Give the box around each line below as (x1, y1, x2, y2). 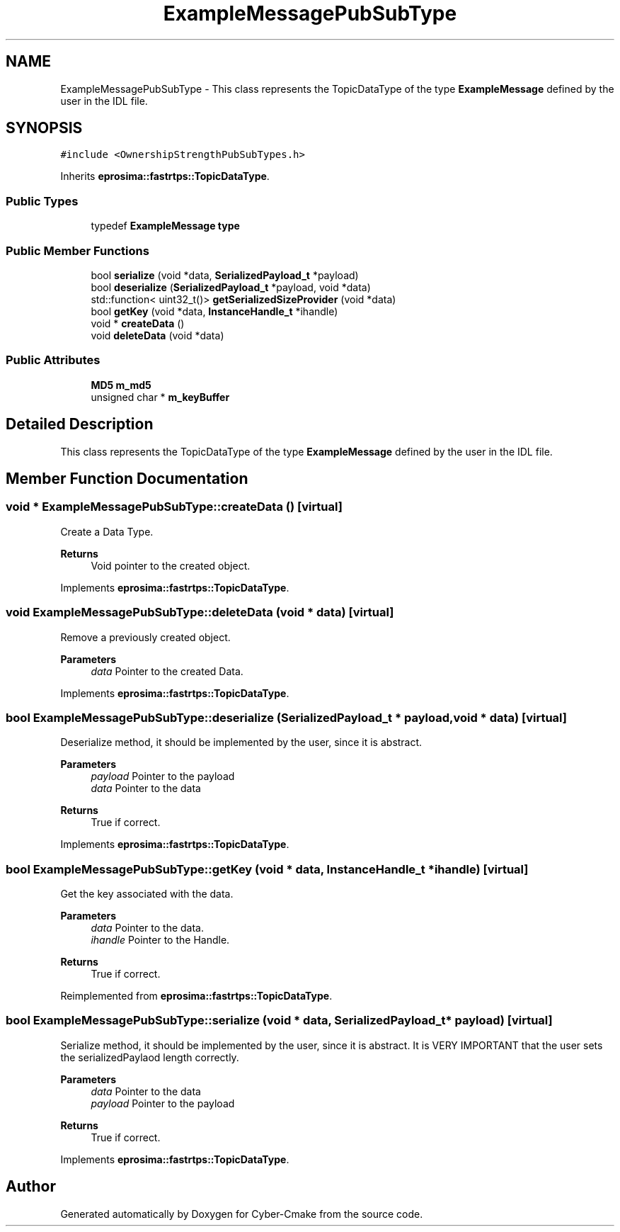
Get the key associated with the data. (60, 888, 234, 900)
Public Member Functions (6, 243, 149, 258)
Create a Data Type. (60, 525, 154, 538)
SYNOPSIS (6, 119, 83, 137)
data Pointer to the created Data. (91, 665, 243, 677)
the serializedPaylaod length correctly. (60, 1051, 239, 1063)
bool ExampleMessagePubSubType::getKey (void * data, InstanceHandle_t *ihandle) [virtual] (6, 861, 529, 876)
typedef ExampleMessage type (91, 220, 240, 232)
